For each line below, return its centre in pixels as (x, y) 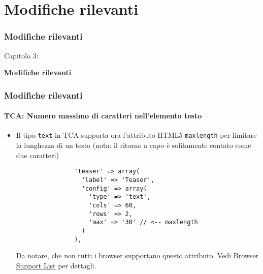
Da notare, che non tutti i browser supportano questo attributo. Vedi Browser (137, 255)
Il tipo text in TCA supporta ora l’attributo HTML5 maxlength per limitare (136, 135)
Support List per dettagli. (56, 265)
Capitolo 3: (21, 55)
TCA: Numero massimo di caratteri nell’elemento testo (103, 116)
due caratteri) (37, 155)
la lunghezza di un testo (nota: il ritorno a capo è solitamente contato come (134, 145)
